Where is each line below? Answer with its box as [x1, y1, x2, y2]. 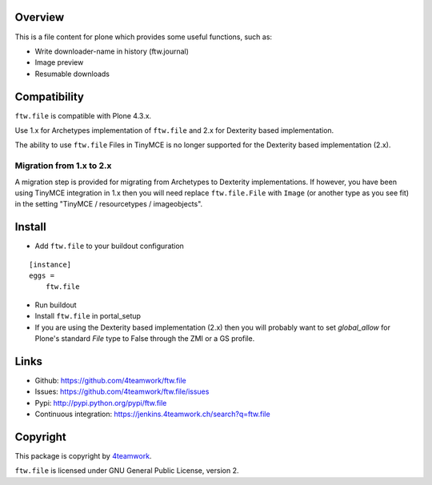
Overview [14, 10, 65, 24]
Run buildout [34, 300, 77, 310]
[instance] [29, 260, 72, 269]
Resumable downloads [34, 69, 110, 78]
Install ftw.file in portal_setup [34, 311, 142, 321]
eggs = [29, 271, 55, 280]
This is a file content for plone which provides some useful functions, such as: [14, 32, 272, 42]
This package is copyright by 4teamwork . [14, 451, 152, 460]
